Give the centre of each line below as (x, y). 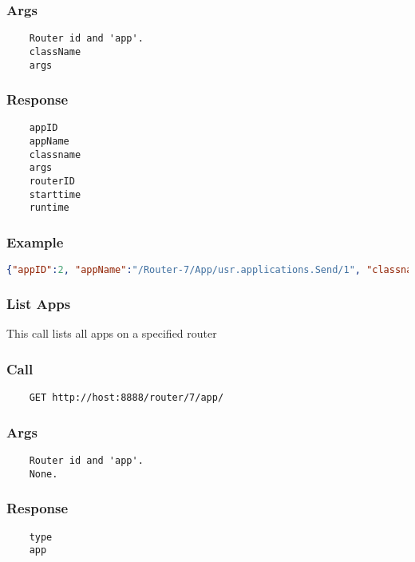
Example (35, 241)
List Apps (39, 304)
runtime (49, 208)
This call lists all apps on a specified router (112, 333)
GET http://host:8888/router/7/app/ (126, 398)
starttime (55, 194)
